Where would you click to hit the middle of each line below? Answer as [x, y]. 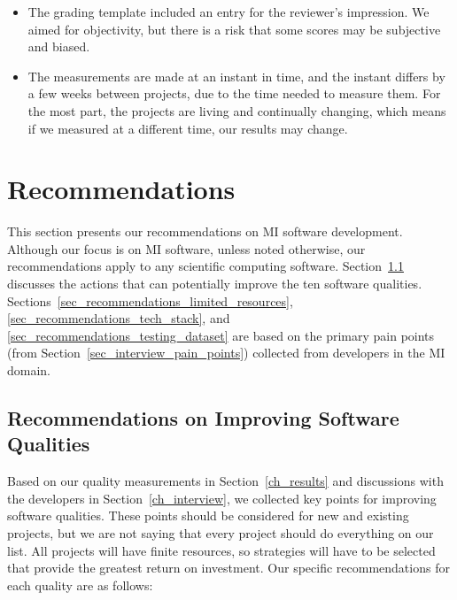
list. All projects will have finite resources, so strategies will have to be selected [221, 550]
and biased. [59, 46]
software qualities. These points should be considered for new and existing [208, 515]
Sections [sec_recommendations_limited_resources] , [150, 300]
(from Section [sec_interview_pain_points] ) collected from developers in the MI [226, 353]
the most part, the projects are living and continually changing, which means [237, 110]
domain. [29, 370]
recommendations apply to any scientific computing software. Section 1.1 [205, 266]
